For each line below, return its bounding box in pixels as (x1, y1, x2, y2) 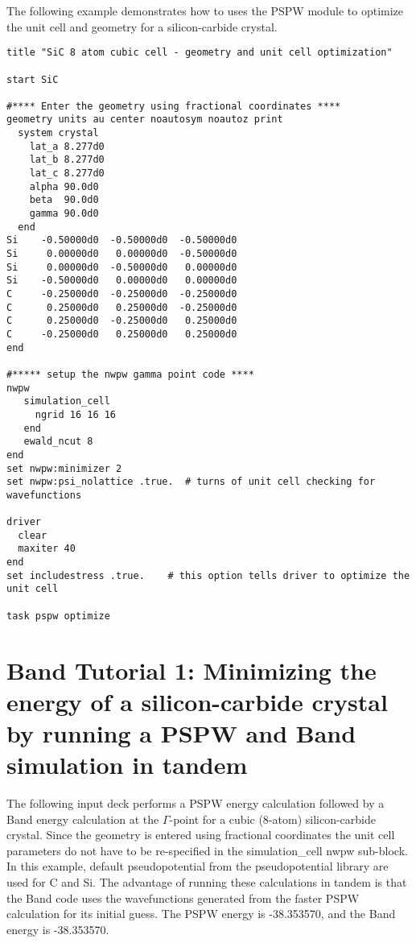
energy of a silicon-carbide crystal (6, 685, 388, 718)
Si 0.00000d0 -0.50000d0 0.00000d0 (6, 261, 237, 273)
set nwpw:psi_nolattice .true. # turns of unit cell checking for (6, 476, 376, 488)
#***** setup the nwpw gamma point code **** (6, 368, 254, 380)
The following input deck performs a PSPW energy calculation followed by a (6, 795, 385, 812)
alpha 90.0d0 (29, 180, 99, 192)
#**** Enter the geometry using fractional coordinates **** (6, 100, 341, 112)
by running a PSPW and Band (6, 716, 356, 749)
